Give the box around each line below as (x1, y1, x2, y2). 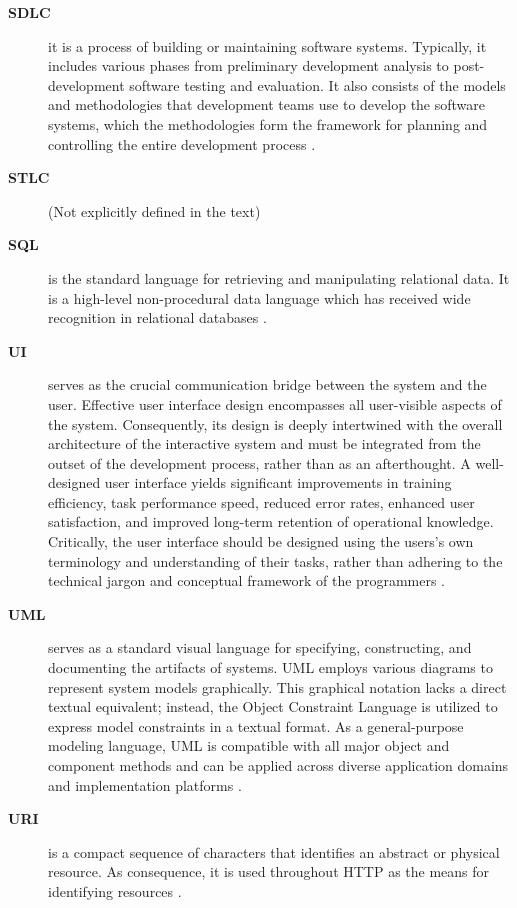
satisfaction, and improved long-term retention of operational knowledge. (48, 511, 494, 532)
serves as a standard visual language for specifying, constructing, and (48, 637, 472, 658)
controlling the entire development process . (48, 133, 316, 154)
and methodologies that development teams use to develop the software (48, 94, 486, 115)
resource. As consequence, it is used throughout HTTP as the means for (48, 861, 490, 882)
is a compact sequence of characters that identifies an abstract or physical (48, 841, 500, 862)
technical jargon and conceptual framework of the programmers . (48, 570, 445, 591)
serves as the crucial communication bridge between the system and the (48, 374, 487, 395)
